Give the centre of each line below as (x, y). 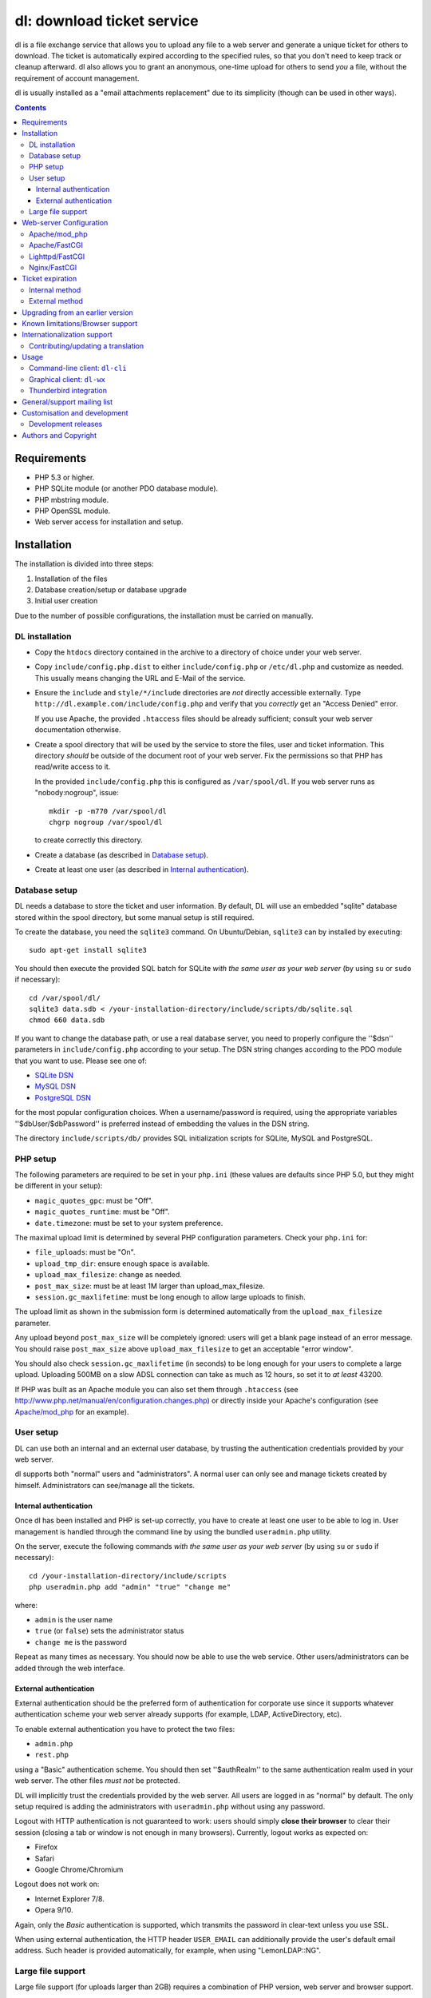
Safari (45, 1858)
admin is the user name (74, 1619)
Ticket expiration (49, 279)
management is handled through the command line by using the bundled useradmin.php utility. (173, 1531)
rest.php (52, 1755)
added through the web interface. (70, 1668)
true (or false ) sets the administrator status (109, 1631)
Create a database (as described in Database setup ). (122, 854)
